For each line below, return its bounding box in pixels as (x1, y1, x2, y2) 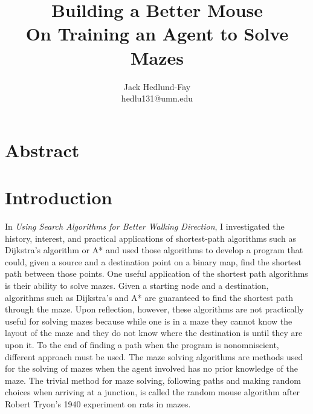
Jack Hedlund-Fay (123, 80, 191, 92)
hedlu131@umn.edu (121, 92, 193, 105)
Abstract (5, 137, 80, 162)
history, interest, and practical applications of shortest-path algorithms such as (5, 231, 296, 244)
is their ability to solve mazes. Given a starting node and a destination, (5, 279, 269, 291)
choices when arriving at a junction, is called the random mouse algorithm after (5, 386, 300, 398)
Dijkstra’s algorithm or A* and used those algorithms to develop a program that (5, 244, 303, 256)
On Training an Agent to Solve (25, 21, 289, 46)
